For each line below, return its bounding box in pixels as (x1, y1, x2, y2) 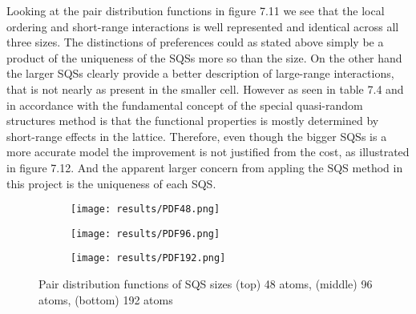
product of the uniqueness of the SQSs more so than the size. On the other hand (6, 49, 402, 66)
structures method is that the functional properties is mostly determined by (6, 112, 379, 129)
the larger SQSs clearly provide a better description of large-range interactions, (6, 65, 394, 82)
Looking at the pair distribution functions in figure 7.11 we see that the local (6, 2, 385, 18)
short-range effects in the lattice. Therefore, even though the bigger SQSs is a (6, 127, 387, 144)
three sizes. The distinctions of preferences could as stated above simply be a (6, 34, 384, 50)
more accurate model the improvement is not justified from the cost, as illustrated (6, 143, 410, 160)
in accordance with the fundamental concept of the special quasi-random (6, 96, 363, 113)
